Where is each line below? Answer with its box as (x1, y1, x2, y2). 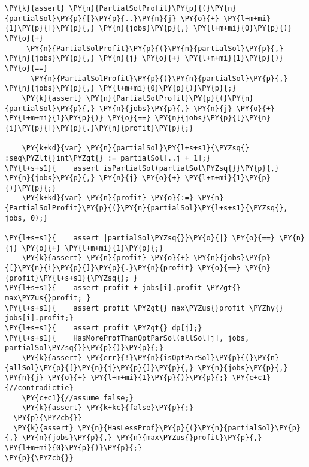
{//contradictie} (5, 383, 74, 392)
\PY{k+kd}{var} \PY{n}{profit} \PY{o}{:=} (22, 194, 193, 203)
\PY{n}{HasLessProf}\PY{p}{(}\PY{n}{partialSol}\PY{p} (77, 423, 301, 432)
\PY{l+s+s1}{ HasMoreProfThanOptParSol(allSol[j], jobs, (5, 333, 250, 342)
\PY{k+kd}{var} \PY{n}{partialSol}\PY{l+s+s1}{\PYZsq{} (22, 144, 250, 153)
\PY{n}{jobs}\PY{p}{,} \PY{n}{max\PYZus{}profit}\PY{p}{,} (22, 433, 262, 442)
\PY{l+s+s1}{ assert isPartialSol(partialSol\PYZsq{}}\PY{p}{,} (5, 164, 280, 173)
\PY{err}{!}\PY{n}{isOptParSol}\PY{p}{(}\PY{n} (86, 353, 280, 362)
